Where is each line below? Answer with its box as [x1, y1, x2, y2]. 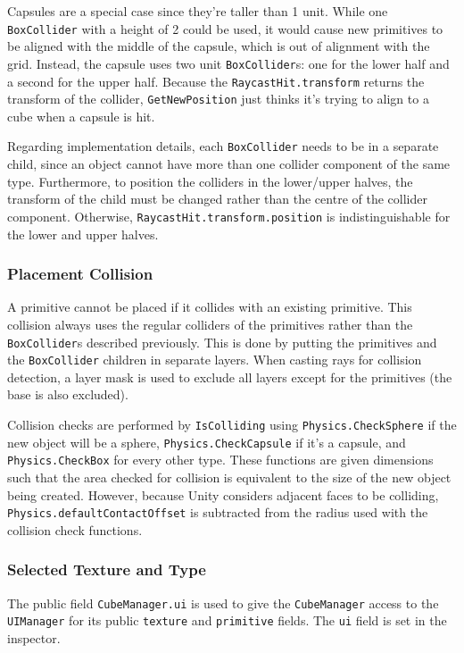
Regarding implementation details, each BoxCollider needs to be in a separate [7, 137, 439, 155]
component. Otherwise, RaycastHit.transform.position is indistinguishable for [7, 206, 451, 225]
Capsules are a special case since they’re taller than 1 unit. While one [7, 2, 388, 20]
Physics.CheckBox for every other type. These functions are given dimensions [7, 450, 434, 469]
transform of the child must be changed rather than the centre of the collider [7, 189, 427, 208]
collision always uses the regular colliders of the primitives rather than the [7, 314, 413, 333]
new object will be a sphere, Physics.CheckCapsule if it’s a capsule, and [7, 432, 406, 451]
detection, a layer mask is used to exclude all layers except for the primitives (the [7, 367, 452, 386]
